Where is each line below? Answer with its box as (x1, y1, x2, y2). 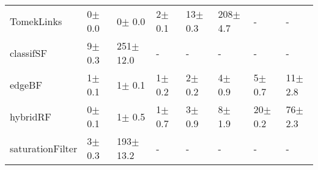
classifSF (10, 45, 47, 60)
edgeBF (10, 77, 42, 92)
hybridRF (10, 109, 51, 124)
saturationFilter (10, 141, 78, 155)
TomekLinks (10, 13, 62, 28)
